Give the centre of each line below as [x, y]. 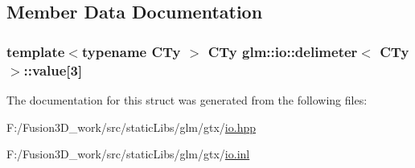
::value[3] [53, 70]
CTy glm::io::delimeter [283, 51]
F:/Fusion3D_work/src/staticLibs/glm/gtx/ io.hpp [131, 127]
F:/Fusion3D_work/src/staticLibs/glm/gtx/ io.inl [128, 154]
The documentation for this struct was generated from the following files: [187, 99]
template [36, 51]
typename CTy [131, 51]
